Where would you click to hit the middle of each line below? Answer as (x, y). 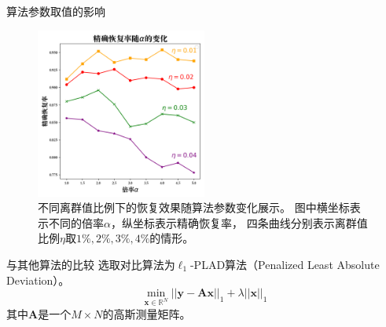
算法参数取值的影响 (56, 11)
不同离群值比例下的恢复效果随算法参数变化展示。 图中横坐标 (194, 207)
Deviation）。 (38, 280)
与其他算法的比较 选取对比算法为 (91, 264)
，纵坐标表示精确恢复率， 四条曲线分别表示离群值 (239, 222)
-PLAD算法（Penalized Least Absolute (285, 264)
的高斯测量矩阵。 (147, 313)
